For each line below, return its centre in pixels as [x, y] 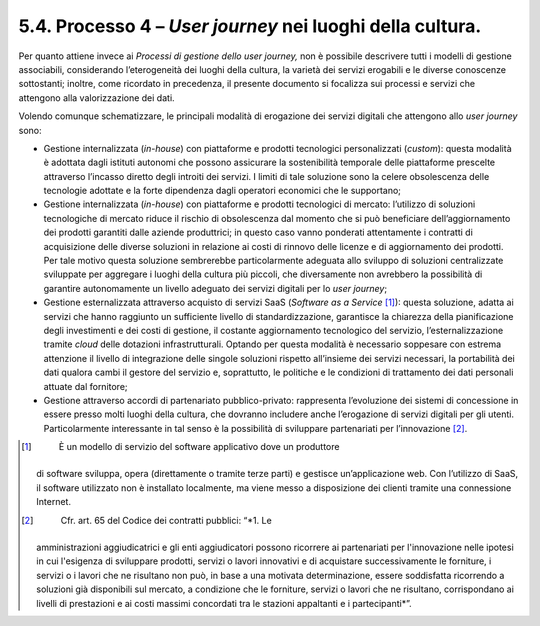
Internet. [54, 502]
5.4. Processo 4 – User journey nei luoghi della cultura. [250, 26]
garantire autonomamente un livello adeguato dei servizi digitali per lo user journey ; [215, 288]
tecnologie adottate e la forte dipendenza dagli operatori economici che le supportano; [222, 191]
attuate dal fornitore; [86, 386]
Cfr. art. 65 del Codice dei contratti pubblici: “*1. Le [166, 520]
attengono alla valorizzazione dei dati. [96, 97]
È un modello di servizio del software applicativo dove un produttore [199, 447]
